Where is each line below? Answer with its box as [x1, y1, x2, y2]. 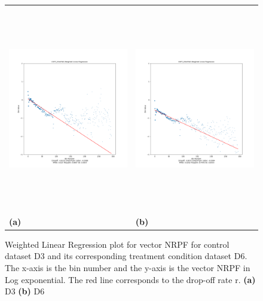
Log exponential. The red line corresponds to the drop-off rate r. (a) [5, 273, 256, 285]
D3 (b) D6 [5, 285, 45, 297]
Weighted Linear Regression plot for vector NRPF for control [5, 238, 230, 250]
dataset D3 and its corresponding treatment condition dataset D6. [5, 250, 247, 262]
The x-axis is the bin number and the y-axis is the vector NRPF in [5, 262, 250, 274]
